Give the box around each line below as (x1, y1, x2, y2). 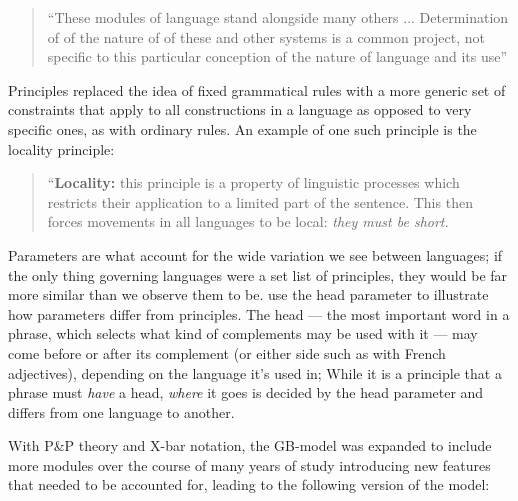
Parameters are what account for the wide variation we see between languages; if (8, 244, 503, 265)
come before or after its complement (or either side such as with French (8, 342, 446, 363)
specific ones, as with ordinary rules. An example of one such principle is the (8, 118, 477, 139)
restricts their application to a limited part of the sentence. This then (47, 191, 473, 212)
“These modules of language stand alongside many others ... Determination (47, 7, 509, 27)
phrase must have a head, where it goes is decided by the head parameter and (8, 382, 484, 403)
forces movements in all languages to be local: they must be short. (47, 211, 449, 232)
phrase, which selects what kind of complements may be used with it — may (8, 323, 478, 344)
